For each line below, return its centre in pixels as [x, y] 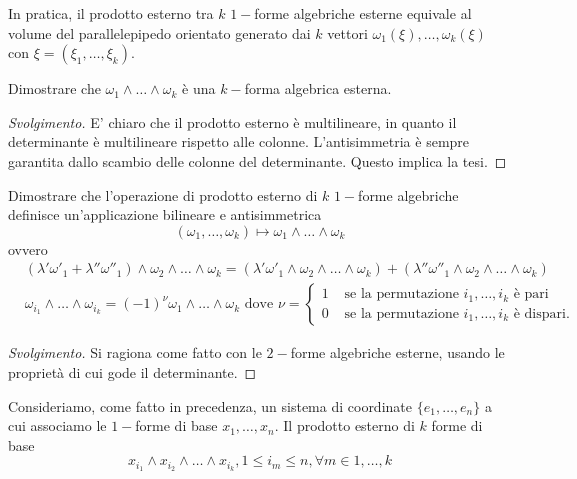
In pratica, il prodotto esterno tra [111, 13]
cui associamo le [57, 425]
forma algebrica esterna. [318, 88]
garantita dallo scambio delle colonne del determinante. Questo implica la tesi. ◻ [257, 160]
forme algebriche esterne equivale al [363, 13]
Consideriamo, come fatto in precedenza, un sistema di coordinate [210, 405]
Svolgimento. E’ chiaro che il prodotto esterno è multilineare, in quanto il [232, 121]
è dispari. [541, 313]
